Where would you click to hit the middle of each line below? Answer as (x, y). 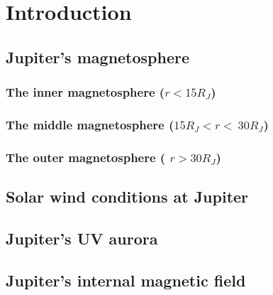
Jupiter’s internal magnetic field (126, 280)
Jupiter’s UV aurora (82, 238)
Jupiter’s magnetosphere (98, 57)
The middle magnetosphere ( (90, 124)
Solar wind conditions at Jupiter (127, 197)
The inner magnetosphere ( (85, 92)
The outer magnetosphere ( (86, 157)
